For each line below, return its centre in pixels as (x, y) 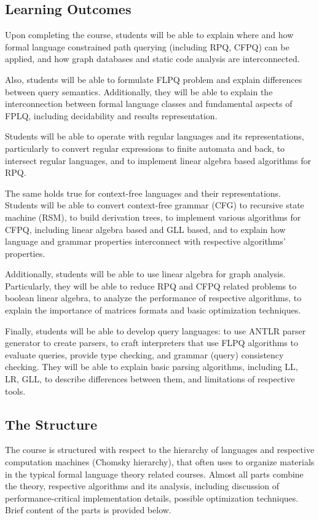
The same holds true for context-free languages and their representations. (143, 193)
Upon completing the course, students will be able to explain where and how (149, 35)
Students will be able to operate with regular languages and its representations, (155, 136)
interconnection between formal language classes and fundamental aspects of (149, 104)
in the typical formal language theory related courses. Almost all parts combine (154, 474)
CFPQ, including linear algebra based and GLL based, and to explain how (145, 229)
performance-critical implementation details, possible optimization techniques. (152, 498)
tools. (15, 391)
